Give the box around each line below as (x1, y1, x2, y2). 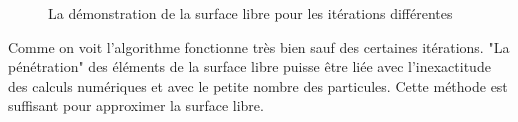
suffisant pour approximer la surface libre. (8, 95, 264, 116)
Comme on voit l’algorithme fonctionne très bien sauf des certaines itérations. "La (8, 36, 510, 57)
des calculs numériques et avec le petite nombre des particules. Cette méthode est (8, 75, 508, 96)
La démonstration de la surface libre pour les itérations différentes (48, 3, 453, 23)
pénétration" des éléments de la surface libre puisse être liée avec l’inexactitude (8, 56, 491, 77)
